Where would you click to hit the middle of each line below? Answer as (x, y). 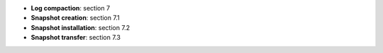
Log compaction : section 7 (70, 8)
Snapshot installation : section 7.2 (81, 27)
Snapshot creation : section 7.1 (75, 18)
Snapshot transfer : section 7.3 (76, 38)
